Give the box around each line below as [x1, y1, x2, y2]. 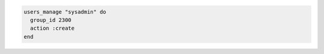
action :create [30, 25, 75, 32]
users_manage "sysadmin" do [23, 8, 106, 15]
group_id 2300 [30, 17, 72, 23]
